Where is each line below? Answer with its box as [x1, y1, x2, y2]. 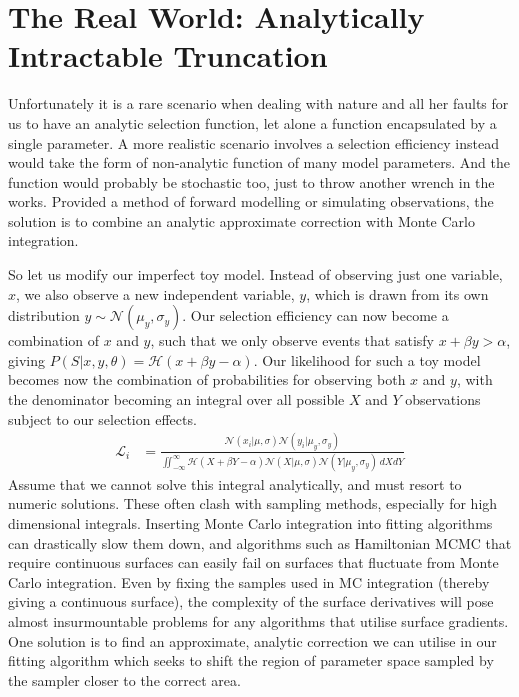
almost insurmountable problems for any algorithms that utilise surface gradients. [8, 611, 509, 632]
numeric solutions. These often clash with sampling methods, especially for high [8, 493, 498, 514]
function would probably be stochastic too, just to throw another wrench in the [8, 171, 495, 192]
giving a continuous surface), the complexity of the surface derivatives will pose [8, 591, 494, 612]
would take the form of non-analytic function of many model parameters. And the [8, 152, 510, 173]
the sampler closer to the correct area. [8, 669, 241, 690]
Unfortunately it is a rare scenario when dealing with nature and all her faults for [8, 93, 509, 114]
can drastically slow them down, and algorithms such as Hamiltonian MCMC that [8, 532, 512, 553]
